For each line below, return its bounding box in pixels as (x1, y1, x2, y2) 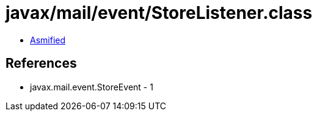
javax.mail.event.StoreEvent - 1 (30, 81, 153, 92)
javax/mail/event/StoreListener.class (5, 2, 313, 23)
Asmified (30, 34, 66, 45)
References (5, 56, 77, 71)
